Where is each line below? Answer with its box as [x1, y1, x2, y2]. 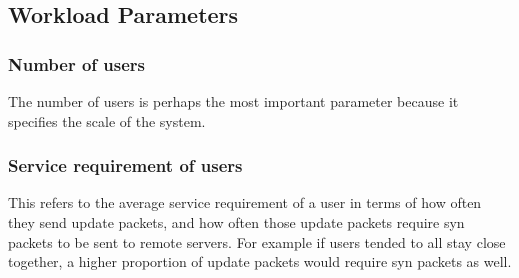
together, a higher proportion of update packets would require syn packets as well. [8, 251, 512, 272]
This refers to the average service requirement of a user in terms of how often [8, 192, 482, 213]
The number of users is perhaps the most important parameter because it [8, 91, 459, 111]
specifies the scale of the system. [8, 110, 206, 131]
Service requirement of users [8, 153, 243, 178]
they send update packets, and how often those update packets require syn [8, 212, 465, 232]
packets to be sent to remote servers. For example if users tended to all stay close [8, 231, 506, 252]
